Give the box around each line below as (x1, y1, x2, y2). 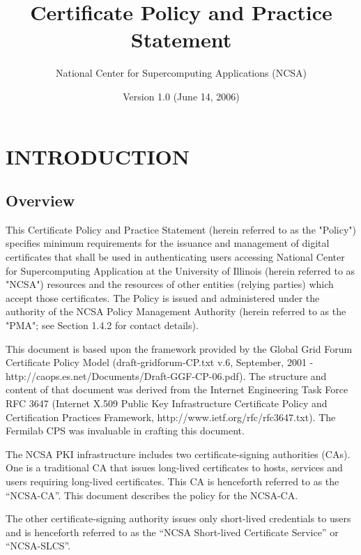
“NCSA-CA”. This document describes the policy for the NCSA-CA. (6, 487, 298, 502)
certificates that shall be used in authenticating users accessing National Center (6, 250, 345, 264)
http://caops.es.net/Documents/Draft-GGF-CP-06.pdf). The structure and (6, 368, 327, 383)
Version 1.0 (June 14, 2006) (123, 89, 240, 103)
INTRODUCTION (6, 142, 190, 170)
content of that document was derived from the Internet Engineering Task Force (6, 382, 348, 397)
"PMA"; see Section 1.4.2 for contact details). (6, 318, 199, 333)
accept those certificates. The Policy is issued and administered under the (6, 290, 320, 305)
